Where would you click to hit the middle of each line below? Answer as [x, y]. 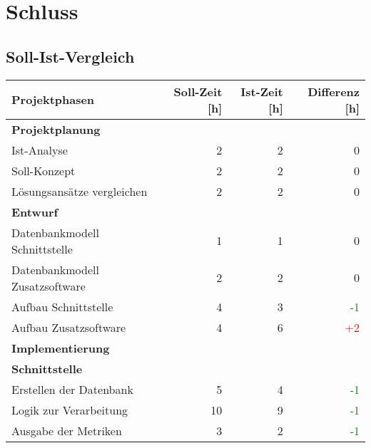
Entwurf [35, 212]
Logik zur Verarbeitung [70, 410]
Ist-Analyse [40, 150]
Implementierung [61, 348]
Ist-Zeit [262, 91]
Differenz [334, 91]
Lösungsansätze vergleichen [80, 191]
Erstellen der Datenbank [72, 389]
